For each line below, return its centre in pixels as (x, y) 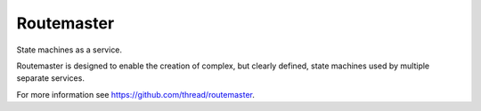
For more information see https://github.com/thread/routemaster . (136, 94)
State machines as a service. (69, 50)
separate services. (50, 78)
